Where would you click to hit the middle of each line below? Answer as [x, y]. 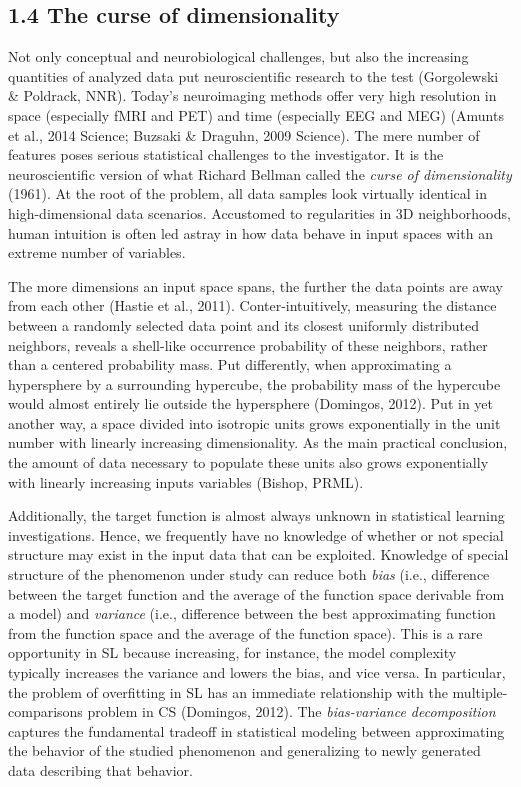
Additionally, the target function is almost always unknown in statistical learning [256, 515]
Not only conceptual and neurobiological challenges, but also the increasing [238, 56]
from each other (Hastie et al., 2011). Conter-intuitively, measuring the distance [252, 305]
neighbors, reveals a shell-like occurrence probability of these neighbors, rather [248, 344]
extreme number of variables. [97, 252]
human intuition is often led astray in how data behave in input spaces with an [250, 232]
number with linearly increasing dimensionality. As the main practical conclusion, [258, 442]
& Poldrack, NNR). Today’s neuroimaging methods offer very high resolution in [252, 95]
